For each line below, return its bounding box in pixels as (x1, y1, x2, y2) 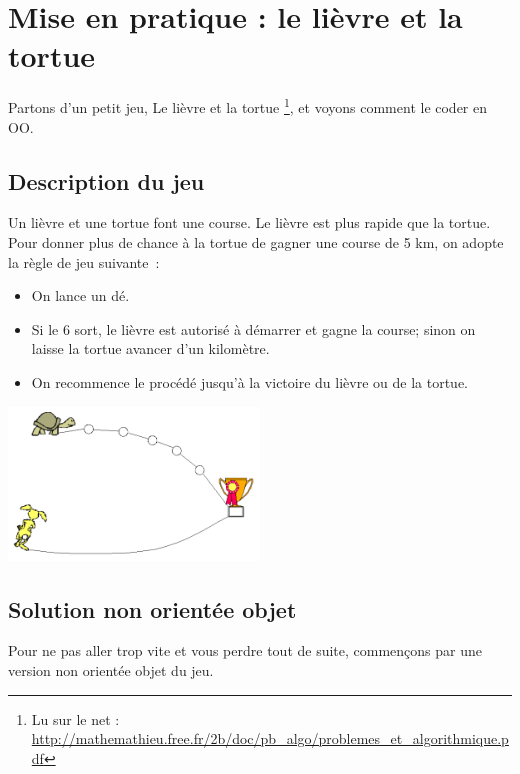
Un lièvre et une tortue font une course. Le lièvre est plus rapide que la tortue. (8, 212, 491, 233)
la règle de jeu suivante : (8, 251, 160, 272)
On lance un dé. (31, 285, 130, 306)
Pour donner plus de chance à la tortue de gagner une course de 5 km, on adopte (8, 231, 504, 252)
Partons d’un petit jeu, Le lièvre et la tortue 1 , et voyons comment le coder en (8, 94, 488, 117)
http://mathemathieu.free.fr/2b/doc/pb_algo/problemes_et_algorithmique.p (31, 728, 509, 749)
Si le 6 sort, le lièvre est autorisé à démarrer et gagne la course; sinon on (31, 318, 476, 339)
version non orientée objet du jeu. (8, 660, 214, 681)
